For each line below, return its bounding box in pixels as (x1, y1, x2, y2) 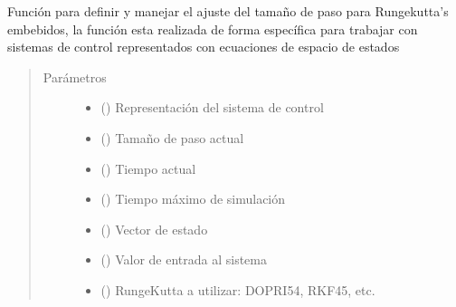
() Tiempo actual (100, 158, 196, 177)
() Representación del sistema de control (100, 98, 324, 117)
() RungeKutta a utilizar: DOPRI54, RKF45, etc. (100, 280, 375, 299)
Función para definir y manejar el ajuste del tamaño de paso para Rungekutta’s (7, 2, 449, 20)
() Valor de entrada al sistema (100, 250, 267, 269)
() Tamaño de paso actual (100, 128, 244, 147)
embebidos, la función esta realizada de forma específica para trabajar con (7, 19, 418, 38)
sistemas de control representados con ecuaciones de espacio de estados (7, 37, 400, 56)
